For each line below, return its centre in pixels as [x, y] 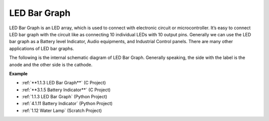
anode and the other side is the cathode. [51, 64]
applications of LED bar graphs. [42, 48]
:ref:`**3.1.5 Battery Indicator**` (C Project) [66, 90]
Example [18, 73]
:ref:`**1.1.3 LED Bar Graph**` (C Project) [64, 83]
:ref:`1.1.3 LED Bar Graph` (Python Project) [65, 97]
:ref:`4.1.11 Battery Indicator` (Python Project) [67, 104]
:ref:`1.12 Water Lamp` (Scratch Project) [62, 110]
